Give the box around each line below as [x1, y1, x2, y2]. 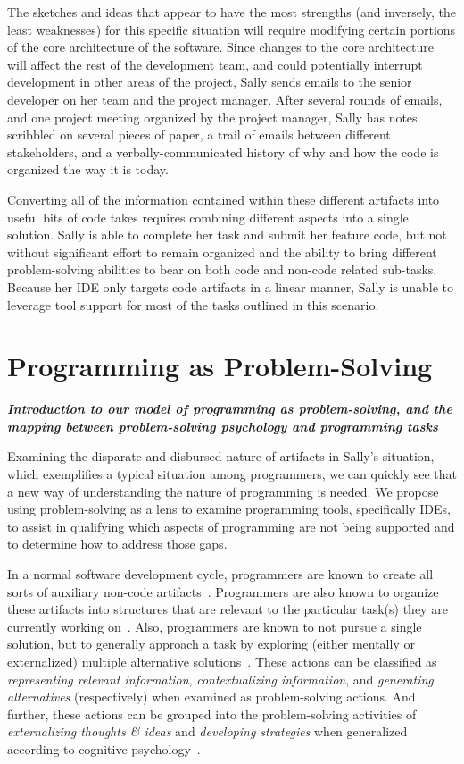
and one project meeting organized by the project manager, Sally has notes [7, 107, 418, 126]
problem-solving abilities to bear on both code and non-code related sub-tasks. [7, 260, 437, 279]
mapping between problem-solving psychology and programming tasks [7, 416, 438, 435]
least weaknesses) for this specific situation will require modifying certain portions [7, 20, 456, 38]
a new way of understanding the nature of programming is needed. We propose [7, 482, 439, 500]
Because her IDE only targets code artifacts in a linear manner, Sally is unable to [7, 277, 454, 296]
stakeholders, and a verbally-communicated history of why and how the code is [7, 142, 439, 161]
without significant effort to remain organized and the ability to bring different [7, 242, 437, 261]
